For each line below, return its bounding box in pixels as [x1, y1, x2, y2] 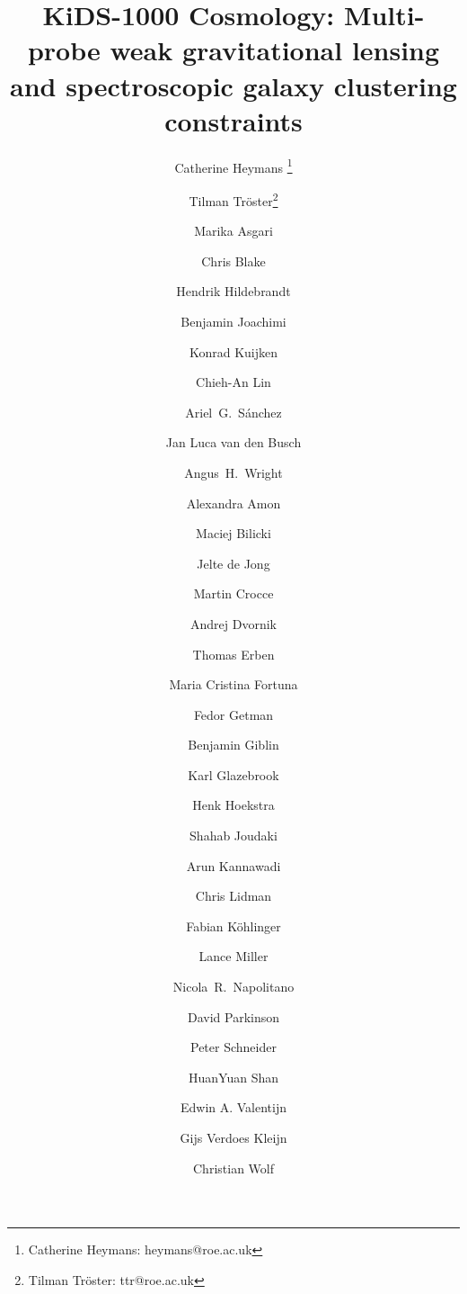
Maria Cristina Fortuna [169, 675, 298, 694]
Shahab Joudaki [189, 826, 278, 845]
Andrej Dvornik [190, 614, 277, 633]
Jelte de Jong [197, 553, 270, 572]
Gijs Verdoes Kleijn [180, 1128, 287, 1146]
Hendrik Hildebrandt [176, 282, 291, 301]
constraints [164, 102, 303, 139]
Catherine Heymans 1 [174, 155, 293, 176]
